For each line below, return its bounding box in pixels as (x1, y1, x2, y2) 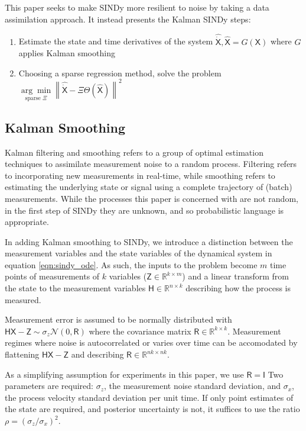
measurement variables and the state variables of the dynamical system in (5, 247, 272, 259)
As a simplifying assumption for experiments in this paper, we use (5, 368, 244, 380)
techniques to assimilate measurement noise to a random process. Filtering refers (5, 157, 297, 170)
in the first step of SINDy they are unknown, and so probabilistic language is (5, 204, 284, 216)
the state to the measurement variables (5, 282, 146, 294)
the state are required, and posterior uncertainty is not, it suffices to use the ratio (5, 403, 300, 415)
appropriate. (5, 215, 49, 228)
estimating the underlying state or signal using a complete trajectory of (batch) (5, 181, 292, 193)
